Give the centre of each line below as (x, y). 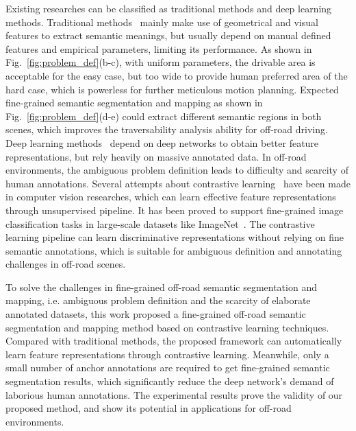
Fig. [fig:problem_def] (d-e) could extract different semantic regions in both (164, 116)
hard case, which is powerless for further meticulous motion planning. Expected (172, 89)
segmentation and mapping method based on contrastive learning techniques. (167, 327)
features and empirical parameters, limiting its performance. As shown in (159, 48)
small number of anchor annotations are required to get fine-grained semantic (168, 368)
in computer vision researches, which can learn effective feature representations (171, 197)
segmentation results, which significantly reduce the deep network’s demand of (170, 381)
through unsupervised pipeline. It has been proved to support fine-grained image (175, 210)
